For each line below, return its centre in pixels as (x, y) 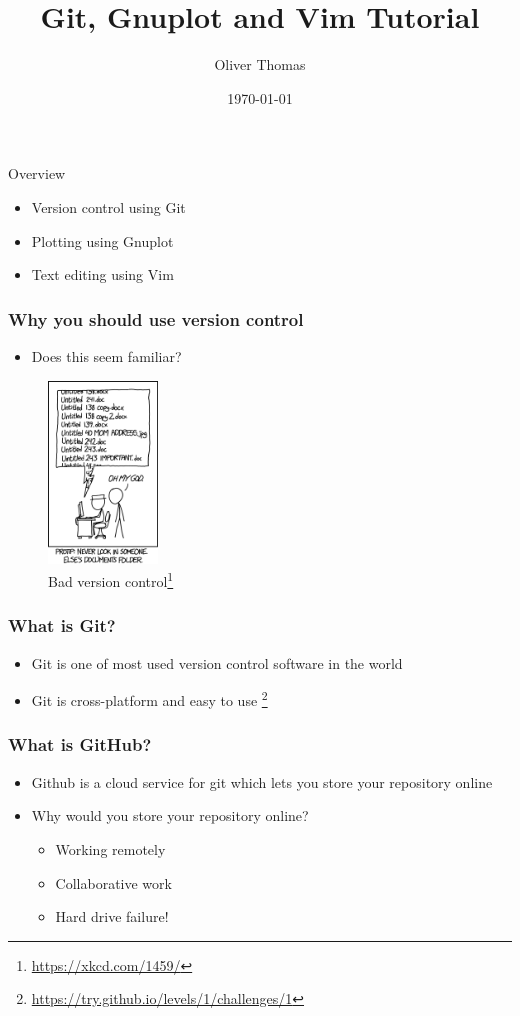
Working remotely (110, 848)
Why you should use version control (156, 318)
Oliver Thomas (260, 64)
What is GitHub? (80, 744)
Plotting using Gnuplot (102, 240)
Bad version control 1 (111, 579)
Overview (37, 173)
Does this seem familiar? (106, 355)
